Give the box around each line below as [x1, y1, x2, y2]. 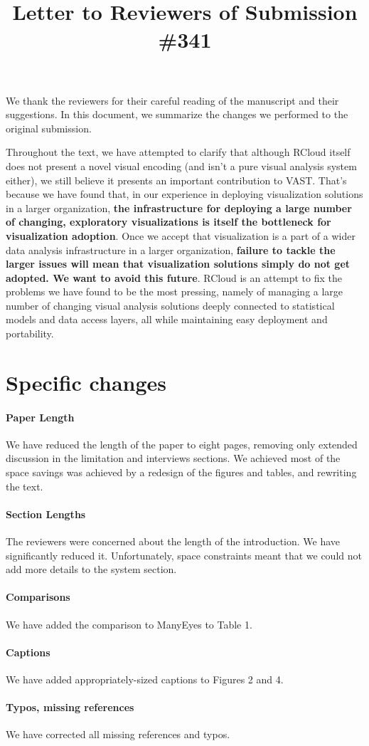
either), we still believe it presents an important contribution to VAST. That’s [6, 172, 347, 187]
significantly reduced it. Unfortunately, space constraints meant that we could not [6, 547, 362, 562]
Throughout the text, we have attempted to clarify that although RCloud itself [6, 145, 351, 159]
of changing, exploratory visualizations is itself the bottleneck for [6, 214, 331, 229]
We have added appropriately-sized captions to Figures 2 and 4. [6, 671, 284, 686]
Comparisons [6, 589, 70, 604]
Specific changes [6, 367, 167, 396]
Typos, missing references [6, 700, 134, 715]
